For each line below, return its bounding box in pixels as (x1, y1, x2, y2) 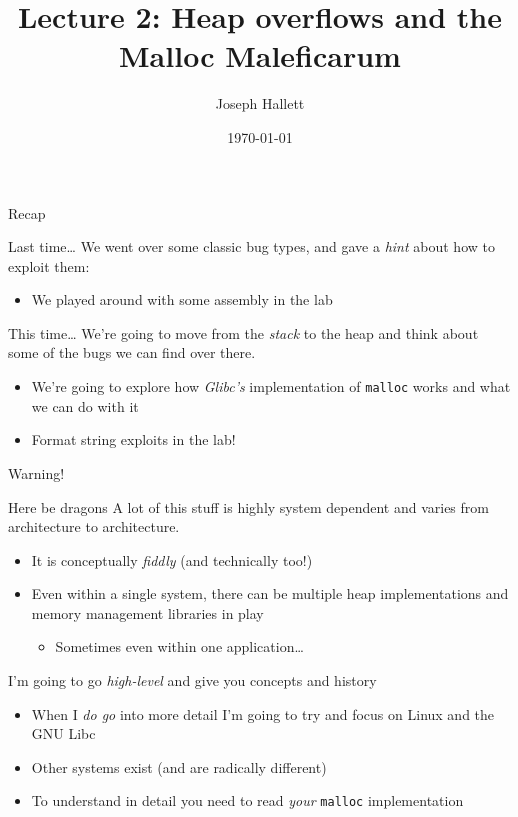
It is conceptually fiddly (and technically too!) (31, 549, 313, 570)
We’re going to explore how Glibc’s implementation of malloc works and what (31, 376, 511, 397)
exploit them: (8, 255, 90, 276)
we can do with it (31, 395, 139, 416)
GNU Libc (31, 723, 96, 744)
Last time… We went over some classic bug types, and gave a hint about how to (8, 236, 495, 257)
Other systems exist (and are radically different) (31, 756, 327, 777)
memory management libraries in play (31, 602, 264, 623)
